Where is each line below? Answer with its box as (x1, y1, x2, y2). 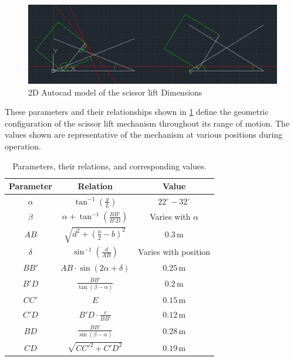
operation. (5, 139, 41, 152)
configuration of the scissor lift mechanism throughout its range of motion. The (5, 117, 290, 129)
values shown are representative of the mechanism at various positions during (5, 128, 283, 141)
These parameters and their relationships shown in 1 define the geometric (5, 105, 269, 118)
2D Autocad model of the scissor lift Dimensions (28, 86, 202, 98)
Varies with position (138, 246, 211, 258)
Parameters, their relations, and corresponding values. (12, 159, 207, 172)
